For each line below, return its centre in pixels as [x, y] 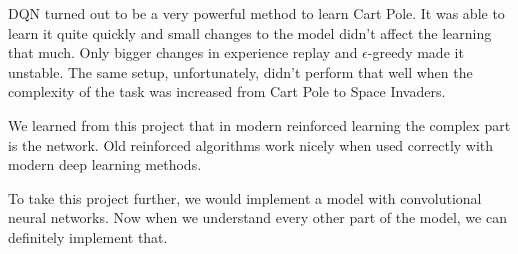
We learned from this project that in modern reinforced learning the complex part [259, 124]
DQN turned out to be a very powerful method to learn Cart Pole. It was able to [256, 13]
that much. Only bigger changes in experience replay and [183, 52]
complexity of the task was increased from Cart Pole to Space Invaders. [227, 91]
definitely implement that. [88, 236]
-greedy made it [415, 52]
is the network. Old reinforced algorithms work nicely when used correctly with [251, 144]
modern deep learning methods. [105, 164]
